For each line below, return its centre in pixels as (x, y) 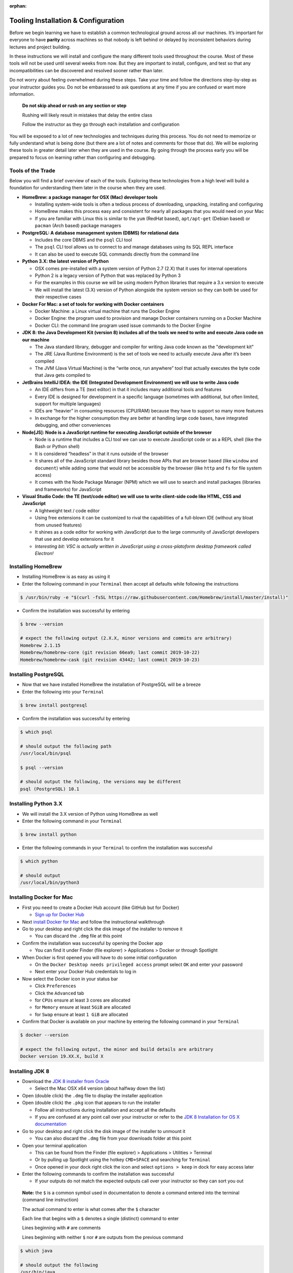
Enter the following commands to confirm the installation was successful (98, 1174)
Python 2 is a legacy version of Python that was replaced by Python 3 (108, 275)
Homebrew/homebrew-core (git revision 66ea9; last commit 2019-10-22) (110, 653)
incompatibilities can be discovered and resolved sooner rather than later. (86, 70)
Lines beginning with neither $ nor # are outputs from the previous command (102, 1237)
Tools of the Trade (32, 171)
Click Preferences (55, 986)
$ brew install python (48, 834)
